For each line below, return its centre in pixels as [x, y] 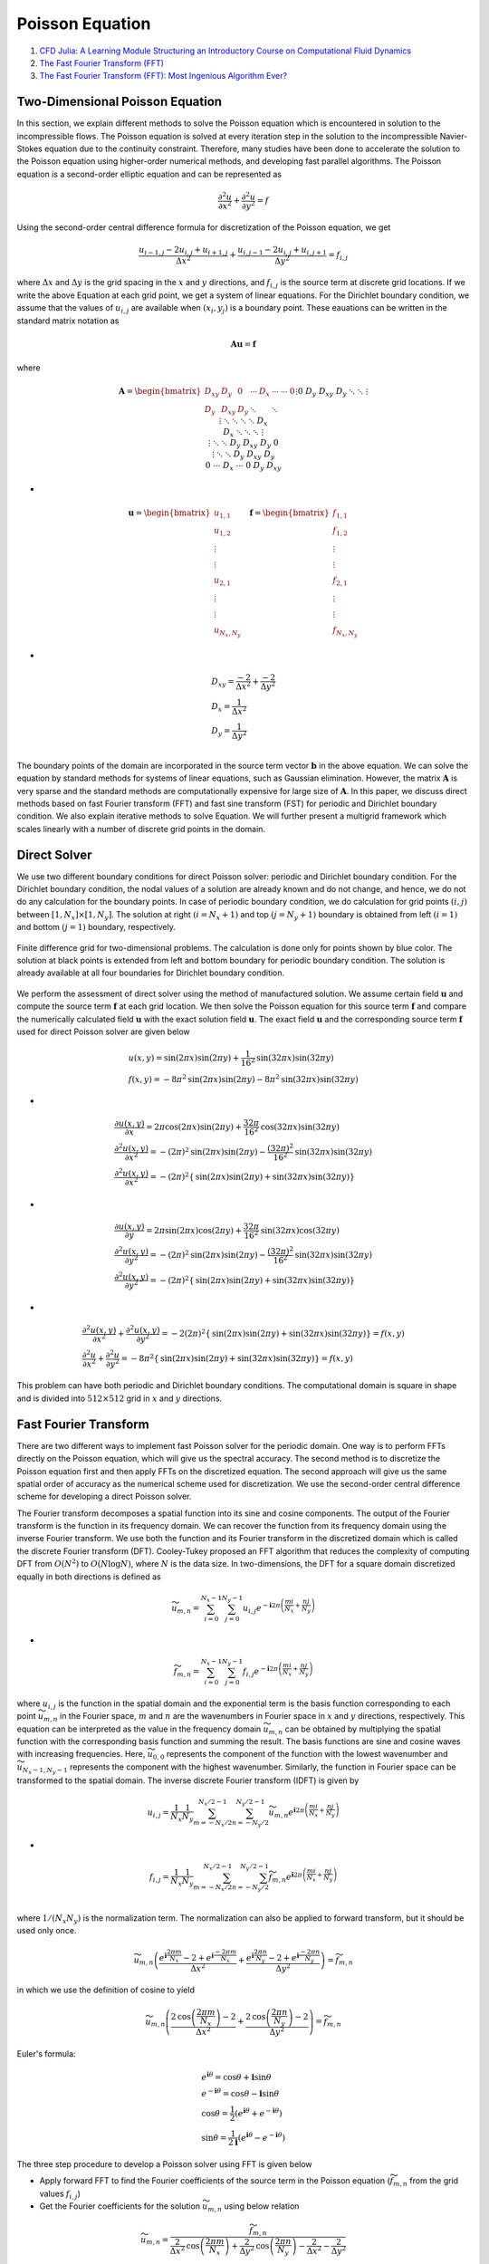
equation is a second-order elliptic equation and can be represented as [149, 174]
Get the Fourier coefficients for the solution [120, 2206]
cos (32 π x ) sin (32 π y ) [300, 1127]
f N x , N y [345, 632]
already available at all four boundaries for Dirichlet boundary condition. [151, 973]
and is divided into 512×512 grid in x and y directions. [120, 1398]
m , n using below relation [254, 2207]
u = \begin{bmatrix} [169, 513]
